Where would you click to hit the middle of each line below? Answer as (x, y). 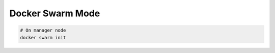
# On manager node (43, 30)
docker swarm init (43, 37)
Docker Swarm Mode (55, 13)
